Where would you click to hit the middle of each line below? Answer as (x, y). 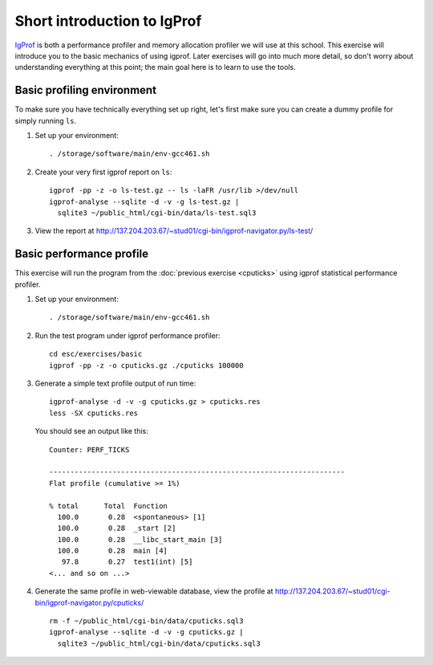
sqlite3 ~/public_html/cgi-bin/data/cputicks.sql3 (159, 643)
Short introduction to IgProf (108, 21)
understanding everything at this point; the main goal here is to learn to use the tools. (155, 67)
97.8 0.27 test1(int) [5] (127, 562)
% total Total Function (109, 506)
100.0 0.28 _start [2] (117, 528)
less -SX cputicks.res (94, 413)
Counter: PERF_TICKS (89, 449)
